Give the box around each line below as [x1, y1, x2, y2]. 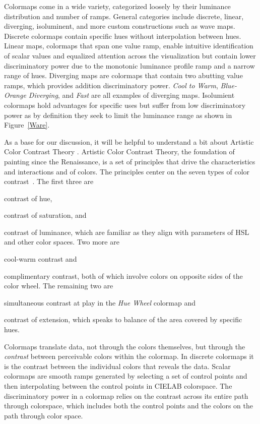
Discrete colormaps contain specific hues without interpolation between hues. [4, 30, 241, 41]
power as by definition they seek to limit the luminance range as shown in [4, 109, 232, 120]
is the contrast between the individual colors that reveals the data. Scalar [4, 360, 231, 371]
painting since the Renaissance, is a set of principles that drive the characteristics [4, 156, 255, 166]
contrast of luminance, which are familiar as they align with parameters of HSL [4, 226, 249, 237]
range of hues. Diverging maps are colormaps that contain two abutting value [4, 70, 243, 81]
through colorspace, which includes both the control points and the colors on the [4, 400, 253, 411]
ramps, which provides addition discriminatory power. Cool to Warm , [4, 80, 218, 90]
